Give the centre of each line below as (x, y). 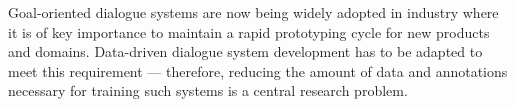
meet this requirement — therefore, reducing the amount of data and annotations (258, 70)
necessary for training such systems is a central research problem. (208, 90)
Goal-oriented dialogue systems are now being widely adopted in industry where (253, 12)
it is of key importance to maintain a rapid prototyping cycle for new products (249, 31)
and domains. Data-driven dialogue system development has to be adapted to (245, 51)
